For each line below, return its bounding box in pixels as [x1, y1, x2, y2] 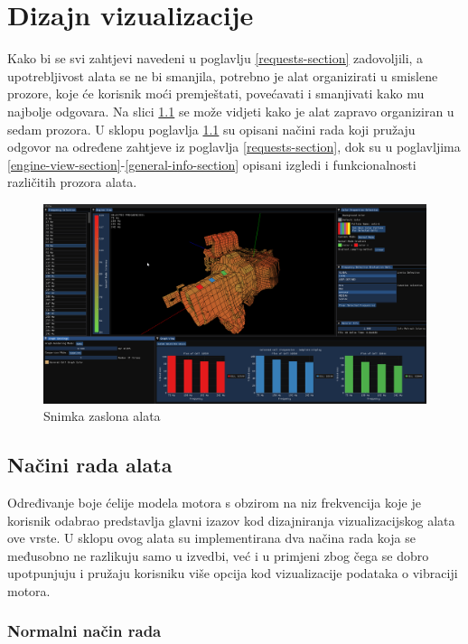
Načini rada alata [7, 451, 173, 479]
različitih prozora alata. [7, 173, 137, 191]
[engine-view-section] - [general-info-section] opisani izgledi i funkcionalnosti [7, 154, 417, 173]
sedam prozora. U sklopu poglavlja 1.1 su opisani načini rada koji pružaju [7, 119, 416, 138]
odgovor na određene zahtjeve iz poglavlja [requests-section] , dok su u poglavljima [7, 137, 461, 156]
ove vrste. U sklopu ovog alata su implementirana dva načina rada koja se [7, 528, 416, 547]
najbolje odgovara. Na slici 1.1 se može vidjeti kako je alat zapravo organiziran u [7, 101, 454, 120]
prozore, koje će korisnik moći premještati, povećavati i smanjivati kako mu [7, 84, 425, 103]
